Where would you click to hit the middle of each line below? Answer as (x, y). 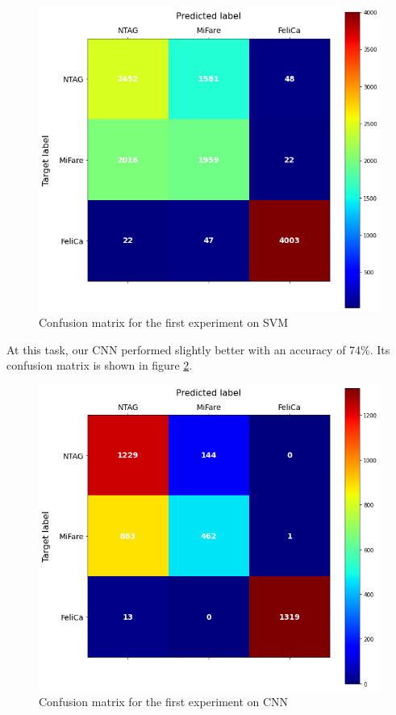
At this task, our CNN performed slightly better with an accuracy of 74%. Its (198, 349)
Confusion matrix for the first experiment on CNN (164, 702)
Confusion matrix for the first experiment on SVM (164, 322)
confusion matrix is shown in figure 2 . (100, 365)
